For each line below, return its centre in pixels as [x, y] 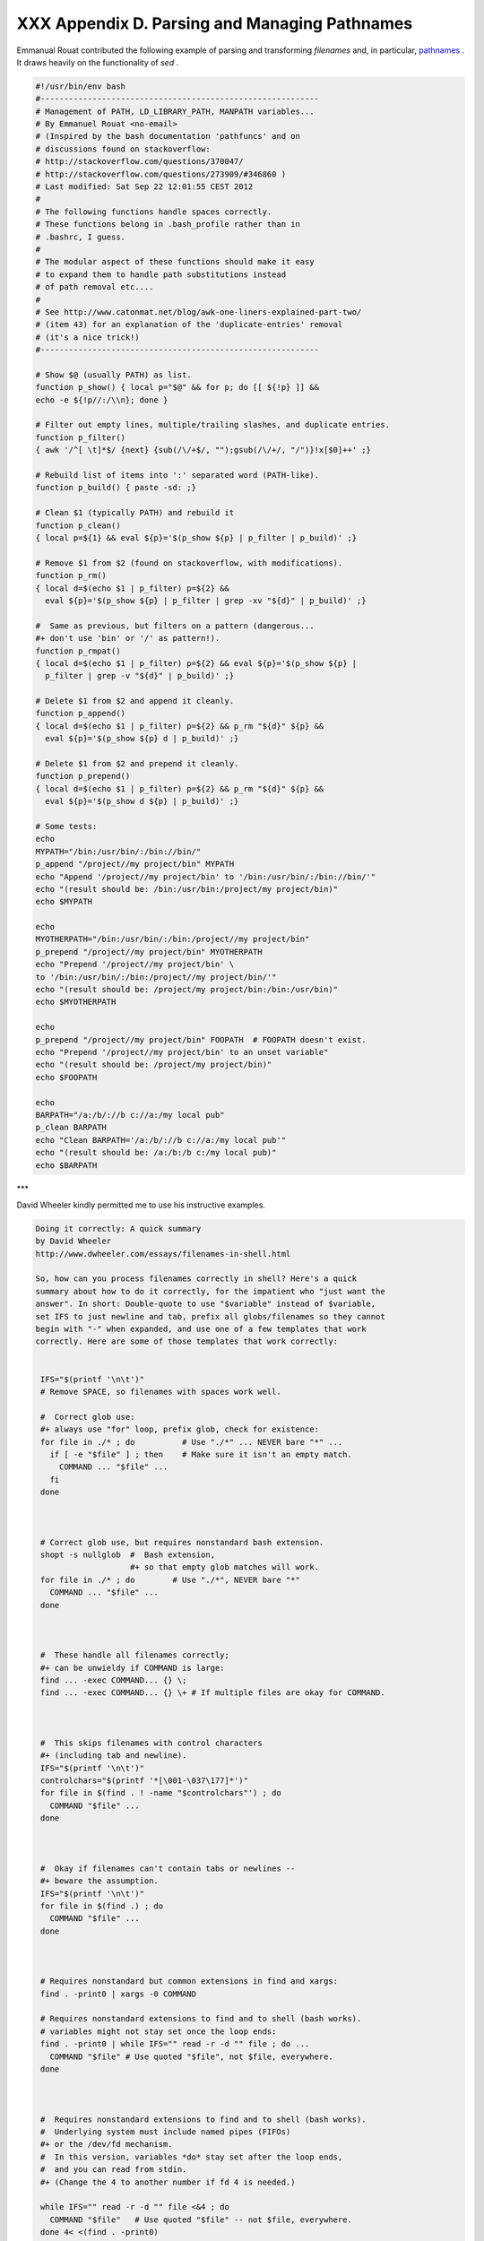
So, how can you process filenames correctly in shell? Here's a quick [196, 1279]
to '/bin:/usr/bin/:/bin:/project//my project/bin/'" [156, 977]
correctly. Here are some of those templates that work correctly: [187, 1341]
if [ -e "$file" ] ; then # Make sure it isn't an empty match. [201, 1454]
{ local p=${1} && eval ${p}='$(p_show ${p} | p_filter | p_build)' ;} [196, 537]
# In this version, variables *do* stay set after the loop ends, [192, 2157]
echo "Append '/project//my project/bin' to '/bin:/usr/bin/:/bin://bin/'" [206, 877]
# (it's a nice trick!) [88, 337]
